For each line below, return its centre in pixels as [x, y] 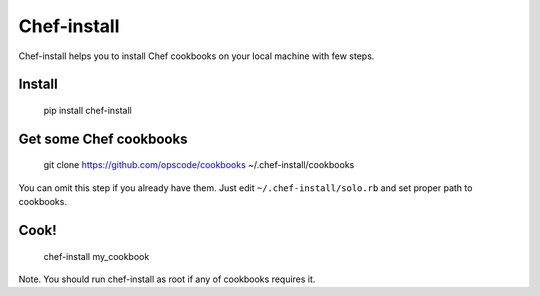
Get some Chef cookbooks [103, 138]
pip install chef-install [87, 110]
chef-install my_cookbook [96, 256]
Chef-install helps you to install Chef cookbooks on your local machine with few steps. [196, 56]
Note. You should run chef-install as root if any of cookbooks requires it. [167, 279]
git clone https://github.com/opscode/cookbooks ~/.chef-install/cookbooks [199, 165]
